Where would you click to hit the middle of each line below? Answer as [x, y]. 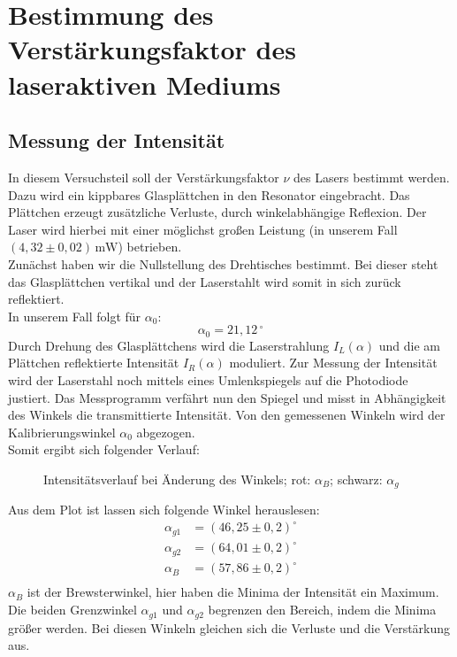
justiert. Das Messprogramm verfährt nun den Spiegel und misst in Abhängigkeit [227, 397]
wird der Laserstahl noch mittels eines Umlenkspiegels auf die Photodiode [208, 379]
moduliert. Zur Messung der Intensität [333, 363]
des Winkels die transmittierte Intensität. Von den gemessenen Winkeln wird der [227, 415]
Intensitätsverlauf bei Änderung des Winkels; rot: [177, 479]
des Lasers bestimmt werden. [371, 177]
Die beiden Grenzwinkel [72, 610]
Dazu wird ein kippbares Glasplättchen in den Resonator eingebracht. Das [209, 194]
